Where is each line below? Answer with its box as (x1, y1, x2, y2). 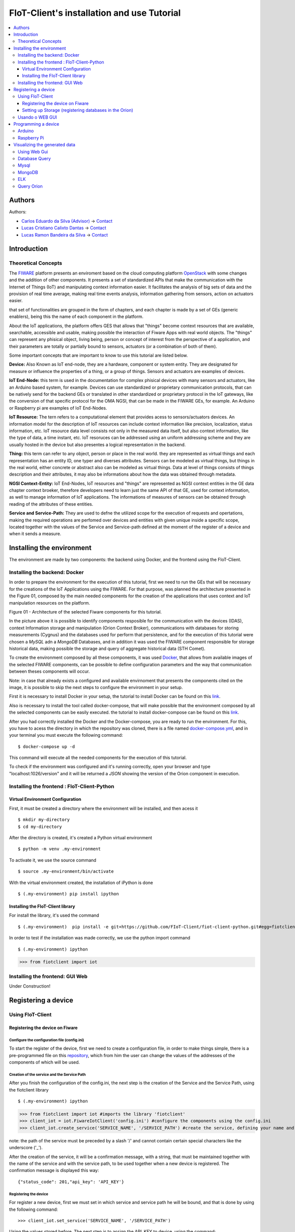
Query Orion (18, 183, 43, 189)
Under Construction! (9, 983, 51, 989)
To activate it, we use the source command (9, 857, 97, 863)
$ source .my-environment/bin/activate (18, 869, 114, 874)
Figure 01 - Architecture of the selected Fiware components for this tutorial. (9, 609, 162, 615)
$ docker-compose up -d (18, 744, 75, 749)
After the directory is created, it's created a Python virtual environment (9, 834, 152, 840)
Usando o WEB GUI (18, 114, 58, 120)
